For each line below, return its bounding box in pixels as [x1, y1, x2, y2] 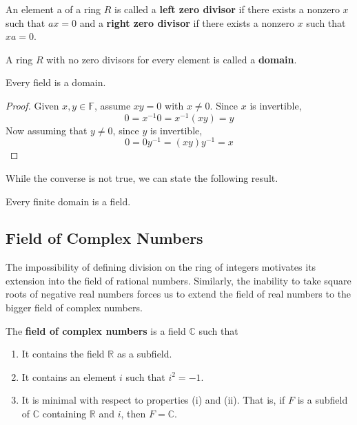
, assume [94, 98, 131, 112]
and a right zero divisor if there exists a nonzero [79, 15, 294, 30]
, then [121, 406, 146, 421]
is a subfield [297, 393, 348, 407]
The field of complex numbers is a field [6, 323, 186, 338]
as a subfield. [116, 346, 172, 361]
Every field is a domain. [6, 75, 106, 90]
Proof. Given [6, 98, 59, 112]
